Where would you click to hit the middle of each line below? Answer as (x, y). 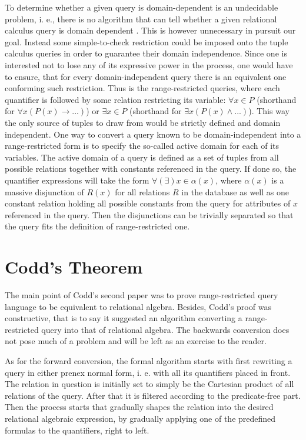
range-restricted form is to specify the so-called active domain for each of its (142, 146)
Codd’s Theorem (74, 267)
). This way (269, 111)
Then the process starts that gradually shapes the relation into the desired (139, 407)
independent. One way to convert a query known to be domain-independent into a (153, 134)
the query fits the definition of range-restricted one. (97, 226)
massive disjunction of (44, 191)
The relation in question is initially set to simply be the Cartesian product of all (149, 384)
